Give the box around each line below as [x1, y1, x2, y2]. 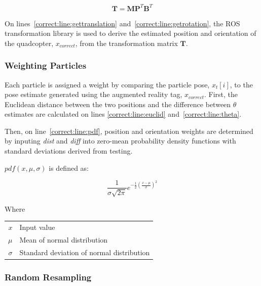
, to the [230, 79, 253, 89]
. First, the [204, 89, 238, 100]
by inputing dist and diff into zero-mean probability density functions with [5, 135, 236, 146]
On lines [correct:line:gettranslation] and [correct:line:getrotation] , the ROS [5, 18, 240, 28]
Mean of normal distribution [19, 234, 108, 245]
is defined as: [49, 162, 89, 173]
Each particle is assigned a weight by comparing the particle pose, [5, 79, 210, 89]
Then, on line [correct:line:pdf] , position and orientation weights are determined [5, 125, 253, 136]
